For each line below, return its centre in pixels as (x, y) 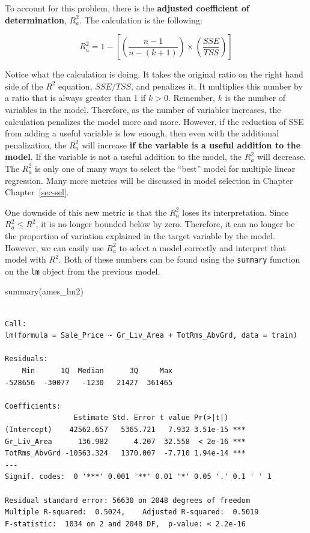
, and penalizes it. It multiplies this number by (217, 86)
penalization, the (36, 145)
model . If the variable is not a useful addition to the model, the (123, 157)
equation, (75, 86)
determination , (36, 20)
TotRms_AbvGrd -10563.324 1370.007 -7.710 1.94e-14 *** (125, 453)
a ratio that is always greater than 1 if (75, 98)
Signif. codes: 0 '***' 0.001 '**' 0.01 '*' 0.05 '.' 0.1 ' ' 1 (138, 477)
